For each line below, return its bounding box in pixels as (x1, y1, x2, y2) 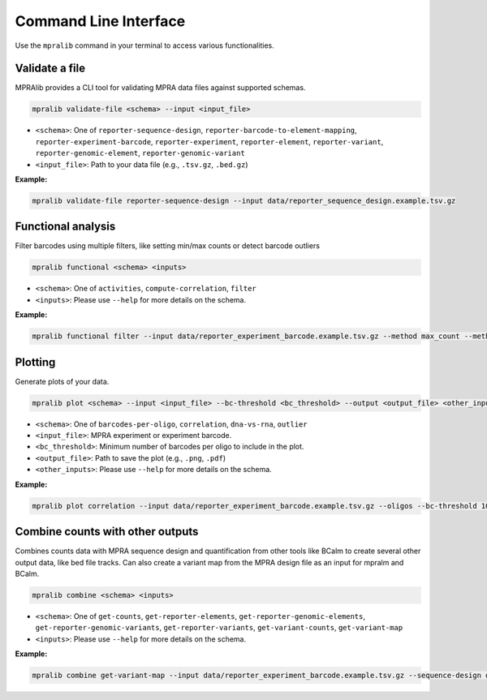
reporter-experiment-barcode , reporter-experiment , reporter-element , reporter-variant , (35, 136, 384, 146)
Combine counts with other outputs (15, 525, 199, 539)
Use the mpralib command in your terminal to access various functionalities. (15, 41, 275, 50)
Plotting (15, 355, 56, 369)
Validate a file (15, 62, 85, 75)
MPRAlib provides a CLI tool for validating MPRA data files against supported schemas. (15, 83, 306, 92)
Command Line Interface (15, 12, 186, 30)
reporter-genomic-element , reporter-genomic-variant (35, 148, 245, 158)
